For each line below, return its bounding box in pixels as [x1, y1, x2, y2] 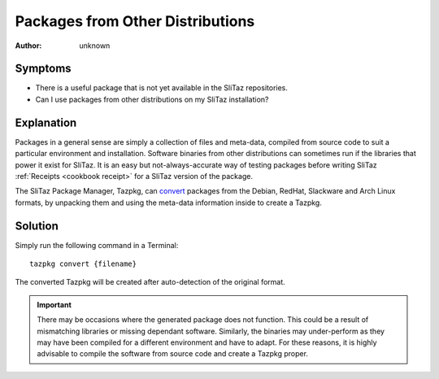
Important [37, 299, 72, 309]
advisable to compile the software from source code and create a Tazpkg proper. [37, 349, 309, 359]
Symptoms [15, 62, 72, 76]
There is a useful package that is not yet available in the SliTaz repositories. [35, 83, 289, 93]
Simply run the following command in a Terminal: [15, 240, 179, 250]
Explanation [15, 115, 77, 129]
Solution [15, 219, 59, 233]
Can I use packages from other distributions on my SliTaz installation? [35, 94, 269, 104]
